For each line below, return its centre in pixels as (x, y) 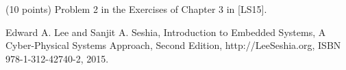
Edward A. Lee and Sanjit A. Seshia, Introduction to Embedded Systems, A (166, 32)
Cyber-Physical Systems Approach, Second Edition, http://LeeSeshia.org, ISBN (173, 45)
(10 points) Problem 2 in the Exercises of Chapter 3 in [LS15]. (136, 9)
